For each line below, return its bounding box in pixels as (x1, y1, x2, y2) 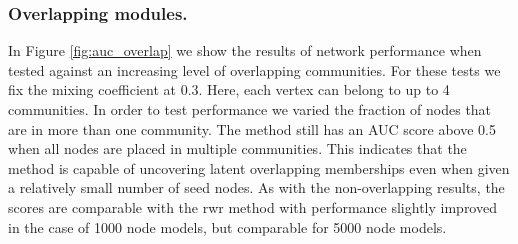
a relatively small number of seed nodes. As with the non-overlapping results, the (8, 177, 505, 198)
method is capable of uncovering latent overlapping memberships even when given (8, 157, 510, 178)
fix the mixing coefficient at (8, 79, 176, 100)
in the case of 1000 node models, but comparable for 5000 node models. (8, 216, 447, 237)
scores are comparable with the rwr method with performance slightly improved (8, 196, 497, 217)
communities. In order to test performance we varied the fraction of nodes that (8, 99, 492, 119)
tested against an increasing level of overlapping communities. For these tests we (8, 59, 501, 80)
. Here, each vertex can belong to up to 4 (198, 79, 450, 100)
